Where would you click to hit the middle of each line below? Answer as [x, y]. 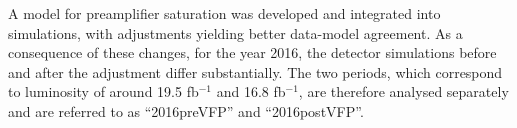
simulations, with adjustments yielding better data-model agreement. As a [235, 32]
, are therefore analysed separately [403, 91]
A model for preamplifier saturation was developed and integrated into [224, 13]
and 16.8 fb [251, 91]
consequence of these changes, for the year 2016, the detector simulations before [252, 52]
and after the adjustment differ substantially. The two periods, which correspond [255, 71]
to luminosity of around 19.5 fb [103, 91]
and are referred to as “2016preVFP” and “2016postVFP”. [186, 110]
